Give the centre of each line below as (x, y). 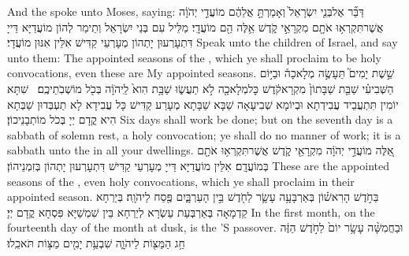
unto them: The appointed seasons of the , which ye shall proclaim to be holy (194, 57)
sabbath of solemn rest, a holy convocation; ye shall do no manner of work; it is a (204, 134)
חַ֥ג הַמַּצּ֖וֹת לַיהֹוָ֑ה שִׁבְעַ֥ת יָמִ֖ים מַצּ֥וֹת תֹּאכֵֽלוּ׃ (96, 242)
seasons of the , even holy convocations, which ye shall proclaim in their (181, 181)
